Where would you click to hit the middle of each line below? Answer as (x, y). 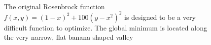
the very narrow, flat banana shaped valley (69, 37)
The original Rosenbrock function (54, 6)
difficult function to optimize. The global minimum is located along (105, 27)
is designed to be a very (160, 17)
